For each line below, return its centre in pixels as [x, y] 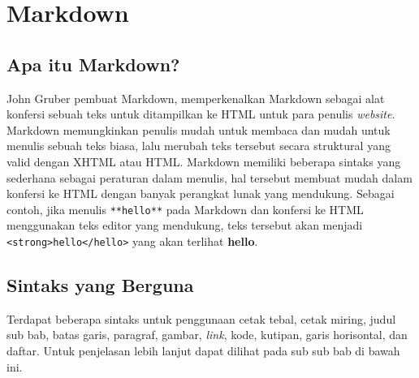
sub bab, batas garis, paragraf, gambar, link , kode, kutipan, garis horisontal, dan [207, 335]
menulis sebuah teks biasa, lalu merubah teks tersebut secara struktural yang [199, 146]
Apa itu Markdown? [93, 64]
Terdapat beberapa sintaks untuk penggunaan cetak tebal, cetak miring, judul [201, 318]
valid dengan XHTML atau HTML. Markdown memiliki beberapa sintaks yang [204, 161]
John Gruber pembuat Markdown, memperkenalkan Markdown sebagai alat [196, 98]
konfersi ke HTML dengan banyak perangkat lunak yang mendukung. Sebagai [201, 193]
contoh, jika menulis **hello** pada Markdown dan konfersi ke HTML [185, 209]
